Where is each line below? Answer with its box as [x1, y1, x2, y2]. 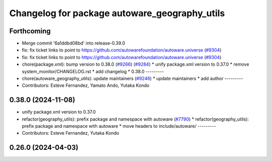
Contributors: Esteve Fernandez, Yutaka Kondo [22, 130, 119, 136]
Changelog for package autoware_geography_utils [9, 8, 225, 19]
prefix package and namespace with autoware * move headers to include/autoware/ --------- [22, 123, 216, 129]
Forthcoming [9, 27, 51, 35]
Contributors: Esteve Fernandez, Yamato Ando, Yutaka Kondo [22, 82, 150, 88]
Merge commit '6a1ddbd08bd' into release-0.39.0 [22, 40, 125, 46]
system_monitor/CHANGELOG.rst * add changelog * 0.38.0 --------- [22, 68, 164, 74]
